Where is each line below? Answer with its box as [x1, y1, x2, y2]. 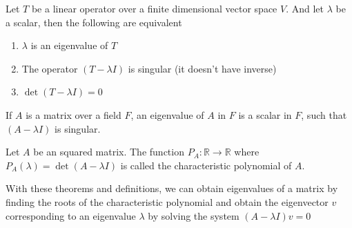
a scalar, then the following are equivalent [6, 15, 182, 29]
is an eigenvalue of [30, 38, 108, 53]
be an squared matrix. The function [33, 144, 184, 159]
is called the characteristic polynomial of [120, 158, 292, 172]
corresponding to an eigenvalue [6, 208, 136, 222]
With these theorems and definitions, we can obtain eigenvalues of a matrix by [6, 181, 338, 196]
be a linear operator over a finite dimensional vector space [31, 1, 277, 15]
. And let [286, 1, 324, 15]
